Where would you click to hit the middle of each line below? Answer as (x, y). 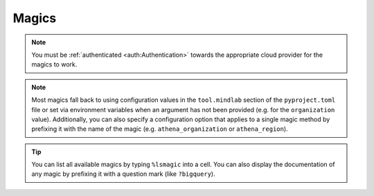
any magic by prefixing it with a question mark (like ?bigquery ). (123, 174)
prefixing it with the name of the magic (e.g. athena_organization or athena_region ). (160, 129)
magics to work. (54, 64)
